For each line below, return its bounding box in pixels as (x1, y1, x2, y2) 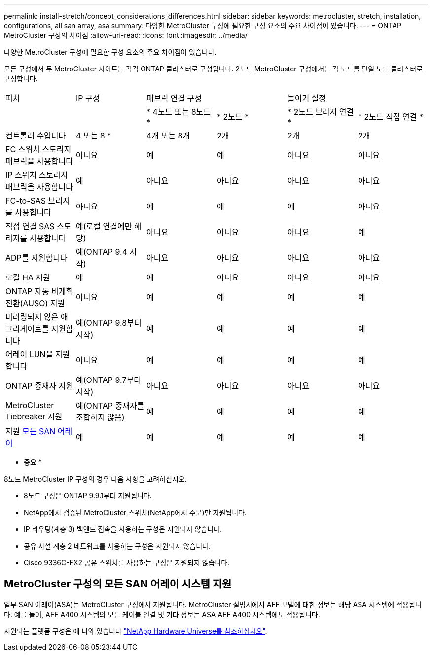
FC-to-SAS (5, 196, 46, 206)
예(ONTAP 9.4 (75, 247, 128, 257)
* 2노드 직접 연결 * (358, 112, 424, 122)
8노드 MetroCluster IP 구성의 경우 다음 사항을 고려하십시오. (4, 475, 187, 483)
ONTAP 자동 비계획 (5, 286, 73, 296)
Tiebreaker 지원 (5, 412, 63, 421)
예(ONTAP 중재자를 (75, 401, 144, 411)
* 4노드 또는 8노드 (146, 107, 211, 117)
